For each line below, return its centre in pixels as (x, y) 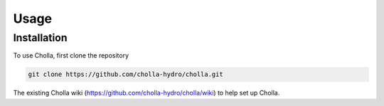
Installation (40, 38)
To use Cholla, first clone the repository (71, 55)
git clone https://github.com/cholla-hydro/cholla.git (126, 74)
